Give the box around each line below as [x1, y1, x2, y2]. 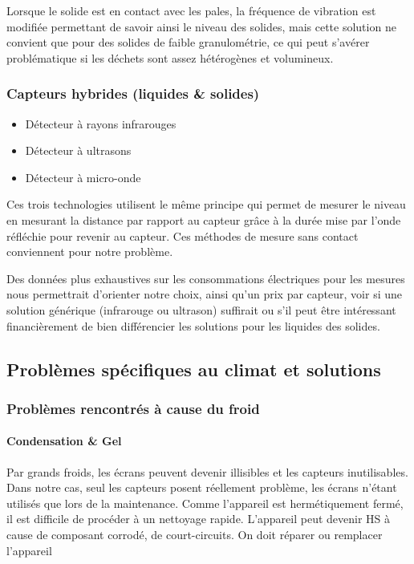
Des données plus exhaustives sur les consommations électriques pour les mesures [6, 270, 405, 286]
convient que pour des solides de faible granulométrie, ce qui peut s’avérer [6, 34, 370, 51]
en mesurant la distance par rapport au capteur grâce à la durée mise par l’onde [6, 211, 401, 228]
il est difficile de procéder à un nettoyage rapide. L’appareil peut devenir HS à [6, 510, 391, 527]
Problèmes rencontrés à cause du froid [6, 398, 260, 418]
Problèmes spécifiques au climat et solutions [6, 356, 381, 381]
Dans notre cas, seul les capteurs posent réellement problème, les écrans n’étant [6, 479, 397, 496]
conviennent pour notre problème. [6, 243, 173, 260]
